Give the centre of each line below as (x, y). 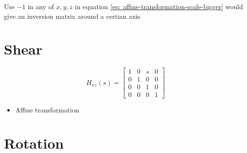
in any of (41, 6)
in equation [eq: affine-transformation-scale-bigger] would (159, 6)
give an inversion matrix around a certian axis (72, 16)
